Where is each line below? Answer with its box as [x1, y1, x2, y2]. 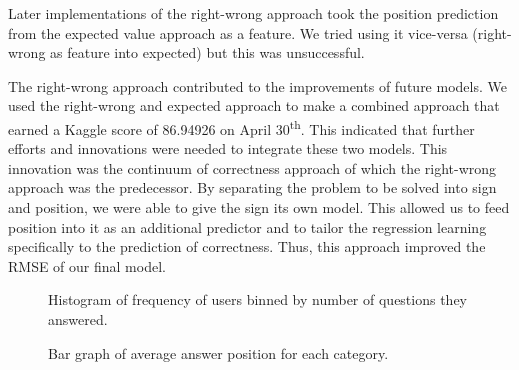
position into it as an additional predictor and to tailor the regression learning [8, 216, 487, 237]
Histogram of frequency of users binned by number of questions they [48, 289, 468, 310]
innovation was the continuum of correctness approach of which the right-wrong [8, 157, 497, 178]
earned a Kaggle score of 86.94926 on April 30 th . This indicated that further [8, 115, 475, 139]
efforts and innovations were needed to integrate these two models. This [8, 138, 448, 159]
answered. [48, 308, 108, 329]
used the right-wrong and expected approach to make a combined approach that [8, 95, 500, 116]
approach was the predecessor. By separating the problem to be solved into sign [8, 177, 497, 198]
